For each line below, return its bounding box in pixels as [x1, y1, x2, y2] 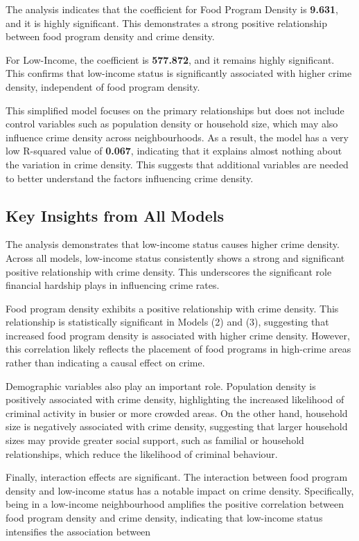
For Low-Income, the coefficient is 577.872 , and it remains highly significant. [6, 52, 335, 66]
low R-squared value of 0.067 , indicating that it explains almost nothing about [6, 143, 342, 158]
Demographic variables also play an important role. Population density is [6, 378, 316, 393]
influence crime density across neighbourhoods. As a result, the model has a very [6, 130, 349, 144]
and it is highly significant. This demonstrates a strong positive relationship [6, 15, 327, 30]
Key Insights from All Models [6, 204, 225, 226]
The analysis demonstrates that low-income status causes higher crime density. [6, 237, 340, 251]
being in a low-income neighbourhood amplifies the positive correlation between [6, 497, 344, 511]
